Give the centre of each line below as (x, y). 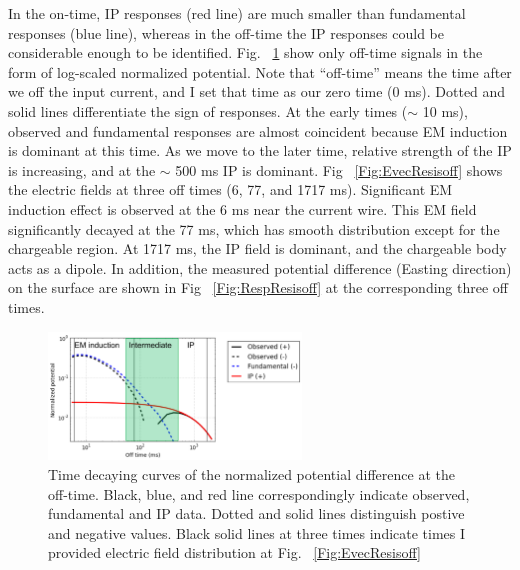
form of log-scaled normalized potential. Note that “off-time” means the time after (260, 71)
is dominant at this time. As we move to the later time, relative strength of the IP (260, 150)
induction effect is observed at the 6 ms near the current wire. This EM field (242, 208)
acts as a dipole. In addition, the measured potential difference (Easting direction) (260, 267)
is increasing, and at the (82, 169)
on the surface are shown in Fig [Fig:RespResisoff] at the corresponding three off (258, 287)
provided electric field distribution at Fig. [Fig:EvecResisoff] (234, 552)
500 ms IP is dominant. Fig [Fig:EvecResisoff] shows (339, 169)
